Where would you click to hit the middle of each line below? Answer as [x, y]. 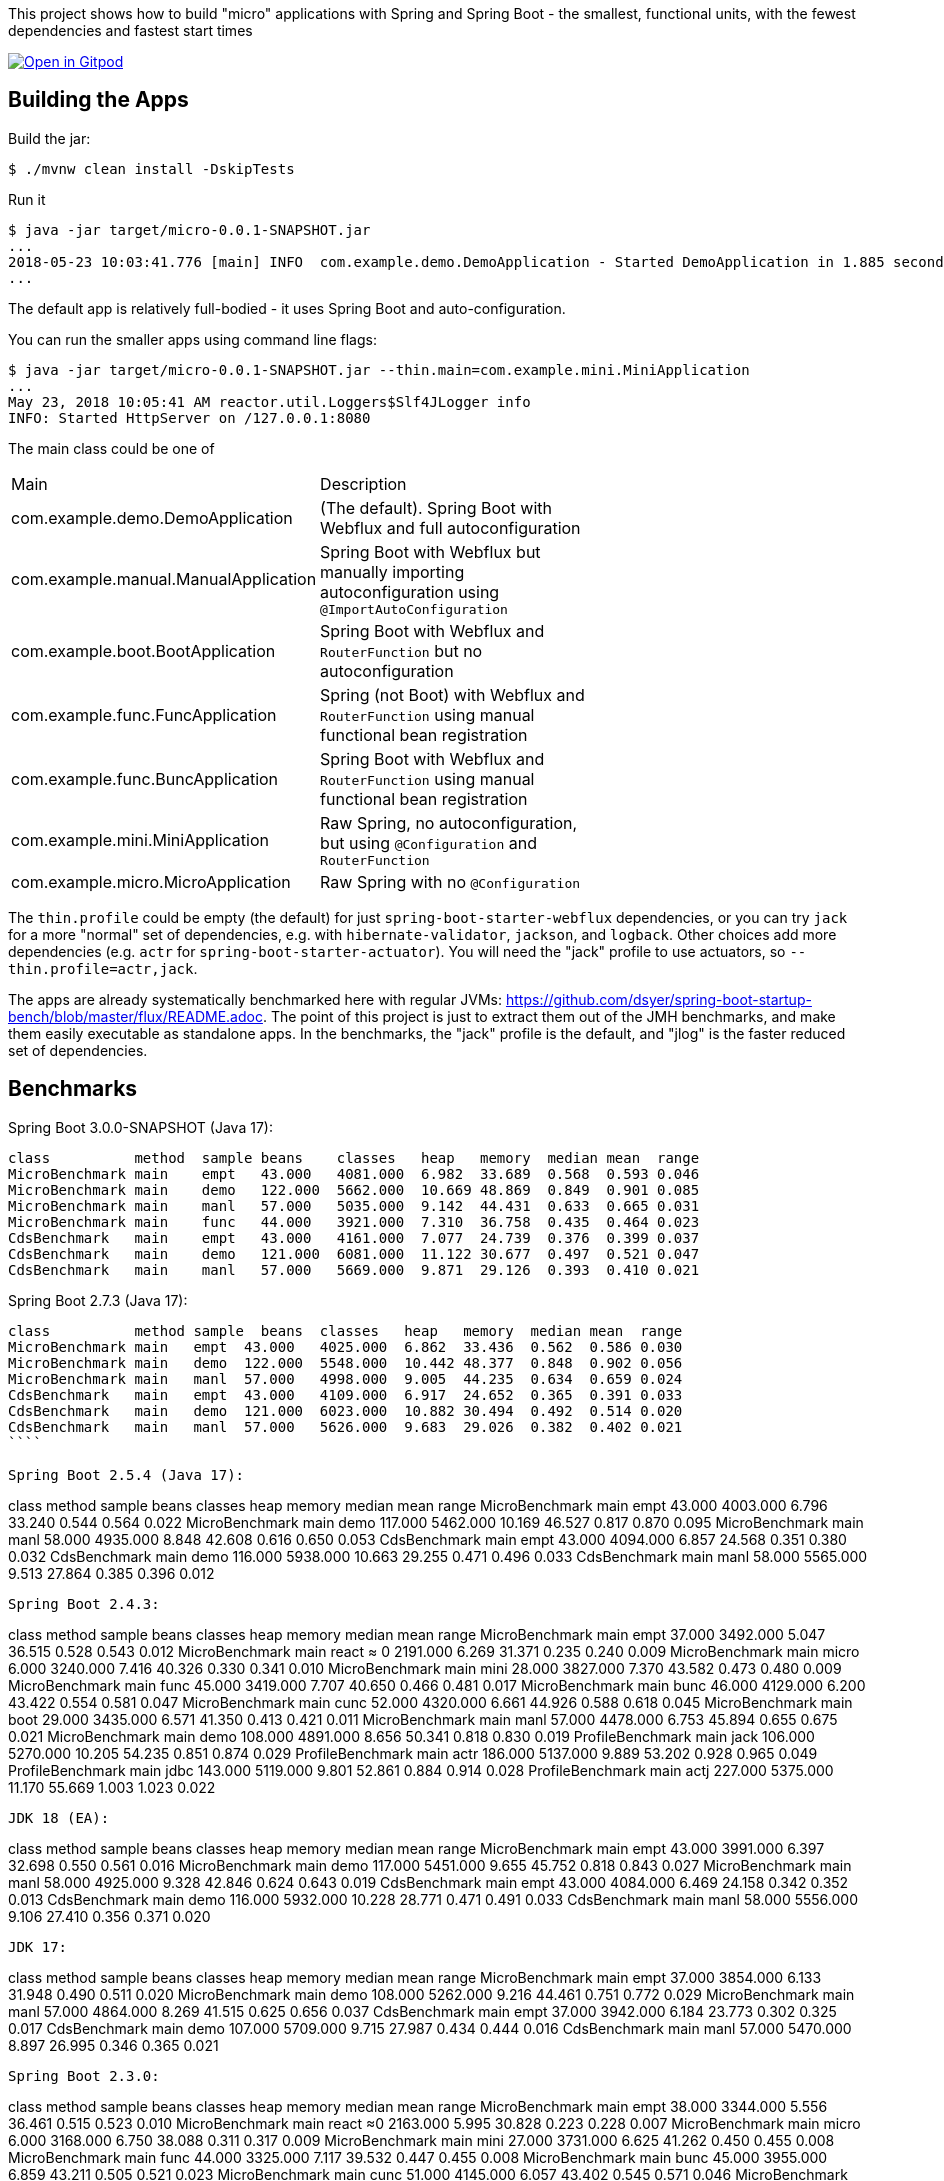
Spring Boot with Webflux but [430, 551]
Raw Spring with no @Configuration [450, 881]
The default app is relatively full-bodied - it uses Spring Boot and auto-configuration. [287, 308]
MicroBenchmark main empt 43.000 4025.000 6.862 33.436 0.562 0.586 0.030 [345, 1346]
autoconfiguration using [410, 591]
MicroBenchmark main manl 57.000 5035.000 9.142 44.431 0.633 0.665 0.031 [354, 1205]
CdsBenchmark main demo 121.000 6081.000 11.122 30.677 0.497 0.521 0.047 [354, 1253]
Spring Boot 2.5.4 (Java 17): [126, 1474]
